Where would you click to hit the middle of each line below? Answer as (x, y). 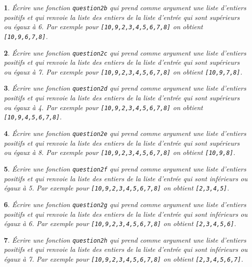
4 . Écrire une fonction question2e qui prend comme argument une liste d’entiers (125, 133)
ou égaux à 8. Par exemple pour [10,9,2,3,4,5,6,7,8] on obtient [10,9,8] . (120, 152)
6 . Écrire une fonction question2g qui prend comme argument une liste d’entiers (125, 204)
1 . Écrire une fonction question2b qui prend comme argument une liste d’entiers (125, 7)
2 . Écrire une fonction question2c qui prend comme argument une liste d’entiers (125, 52)
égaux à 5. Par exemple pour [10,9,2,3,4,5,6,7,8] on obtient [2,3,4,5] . (117, 188)
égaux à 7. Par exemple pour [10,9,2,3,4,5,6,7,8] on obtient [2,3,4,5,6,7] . (124, 259)
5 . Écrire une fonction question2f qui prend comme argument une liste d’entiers (125, 168)
